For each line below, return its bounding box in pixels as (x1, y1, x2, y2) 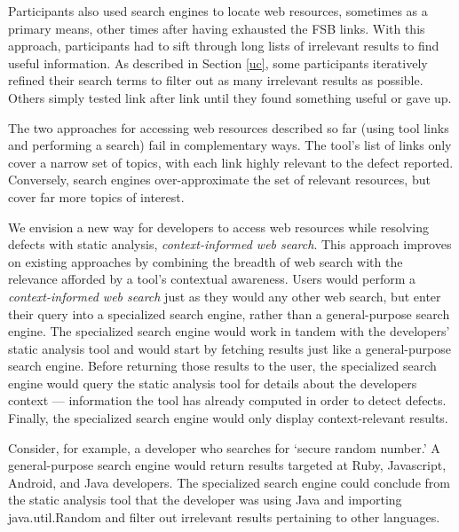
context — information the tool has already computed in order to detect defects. (8, 391, 447, 410)
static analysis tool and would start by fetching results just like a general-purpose (8, 339, 451, 357)
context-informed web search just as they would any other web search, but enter (8, 286, 441, 305)
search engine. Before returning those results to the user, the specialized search (8, 356, 437, 375)
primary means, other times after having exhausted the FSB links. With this (8, 19, 425, 37)
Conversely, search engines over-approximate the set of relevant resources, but (8, 170, 431, 189)
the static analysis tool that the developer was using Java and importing (8, 490, 402, 509)
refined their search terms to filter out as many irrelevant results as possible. (8, 71, 423, 90)
